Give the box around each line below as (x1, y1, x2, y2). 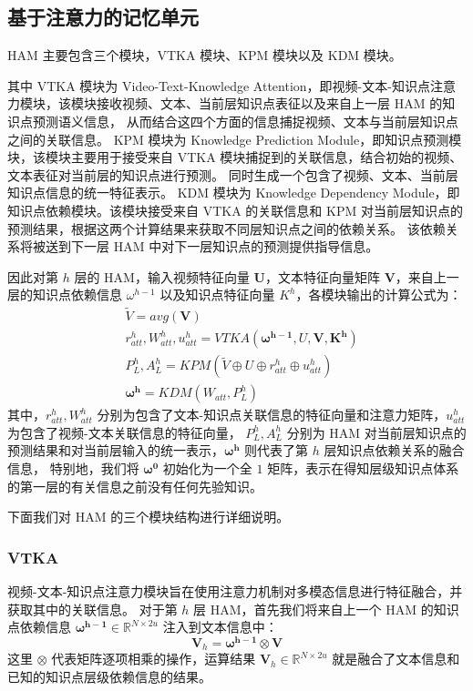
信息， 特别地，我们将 (7, 459, 139, 478)
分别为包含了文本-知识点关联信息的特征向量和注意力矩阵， (97, 405, 447, 424)
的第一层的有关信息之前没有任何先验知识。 (7, 476, 262, 495)
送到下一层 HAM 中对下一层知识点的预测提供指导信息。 (45, 237, 379, 256)
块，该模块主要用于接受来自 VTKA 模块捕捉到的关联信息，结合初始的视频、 (7, 147, 463, 167)
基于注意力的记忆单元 (7, 3, 199, 31)
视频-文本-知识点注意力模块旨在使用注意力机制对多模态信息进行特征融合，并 (7, 582, 463, 601)
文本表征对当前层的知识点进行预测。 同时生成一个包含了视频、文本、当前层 (7, 165, 458, 184)
